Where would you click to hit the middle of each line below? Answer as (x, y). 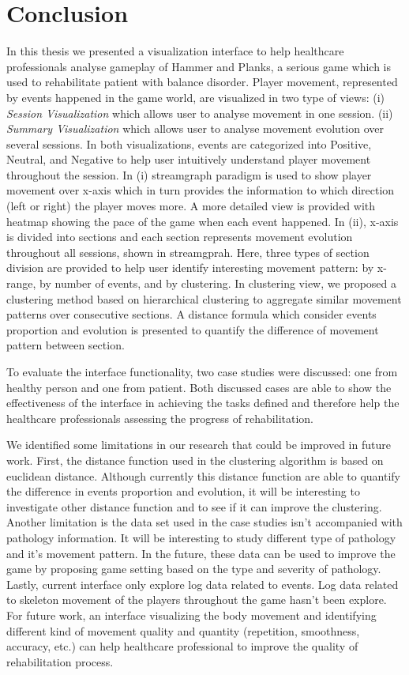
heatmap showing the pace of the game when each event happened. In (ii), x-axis (203, 221)
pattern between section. (66, 345)
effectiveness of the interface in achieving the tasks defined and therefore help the (203, 403)
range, (21, 283)
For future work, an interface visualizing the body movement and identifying (191, 615)
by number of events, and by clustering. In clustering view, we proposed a (218, 283)
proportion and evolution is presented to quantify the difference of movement (193, 329)
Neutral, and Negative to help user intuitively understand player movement (189, 159)
